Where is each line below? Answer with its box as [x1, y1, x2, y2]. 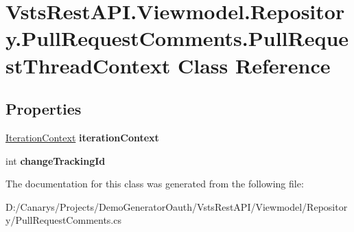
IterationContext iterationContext [5, 130, 159, 144]
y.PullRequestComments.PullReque [5, 24, 349, 52]
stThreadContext [5, 51, 171, 79]
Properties [5, 98, 82, 119]
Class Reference [177, 51, 331, 79]
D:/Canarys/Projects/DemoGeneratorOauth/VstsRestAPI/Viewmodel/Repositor [5, 199, 348, 213]
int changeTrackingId [5, 153, 106, 167]
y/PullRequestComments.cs [5, 213, 121, 227]
